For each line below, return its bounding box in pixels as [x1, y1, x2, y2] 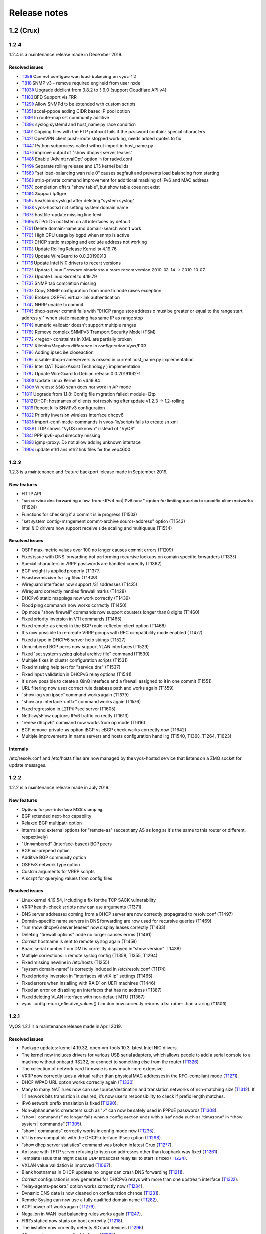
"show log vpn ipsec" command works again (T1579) [21, 692, 129, 698]
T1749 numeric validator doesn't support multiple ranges [21, 322, 136, 328]
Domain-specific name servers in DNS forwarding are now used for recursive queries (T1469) [21, 918, 212, 924]
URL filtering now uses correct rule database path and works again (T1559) [21, 685, 174, 691]
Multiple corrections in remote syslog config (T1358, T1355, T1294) [21, 952, 158, 958]
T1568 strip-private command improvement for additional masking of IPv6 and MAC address [21, 177, 209, 183]
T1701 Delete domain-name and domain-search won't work [21, 225, 141, 231]
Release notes [9, 7, 68, 18]
